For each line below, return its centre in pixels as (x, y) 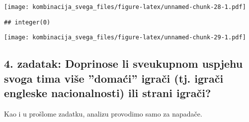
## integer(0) (27, 22)
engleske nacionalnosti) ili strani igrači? (108, 93)
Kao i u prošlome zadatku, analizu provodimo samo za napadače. (103, 113)
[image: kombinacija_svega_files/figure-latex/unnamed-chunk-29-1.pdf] (125, 38)
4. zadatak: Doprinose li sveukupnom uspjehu (124, 63)
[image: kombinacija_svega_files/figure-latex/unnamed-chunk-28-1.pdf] (125, 7)
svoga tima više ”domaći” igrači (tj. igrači (114, 78)
